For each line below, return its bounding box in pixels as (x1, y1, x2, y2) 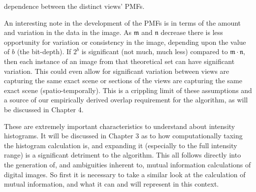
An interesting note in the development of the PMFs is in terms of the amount (4, 17, 241, 28)
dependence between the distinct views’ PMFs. (4, 1, 145, 11)
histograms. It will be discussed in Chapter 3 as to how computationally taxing (4, 130, 243, 141)
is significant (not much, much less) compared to (81, 46, 228, 57)
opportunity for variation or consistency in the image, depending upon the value (4, 36, 246, 47)
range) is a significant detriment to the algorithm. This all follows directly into (4, 150, 241, 160)
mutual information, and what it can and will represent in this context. (4, 179, 219, 189)
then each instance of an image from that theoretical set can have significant (4, 56, 235, 66)
